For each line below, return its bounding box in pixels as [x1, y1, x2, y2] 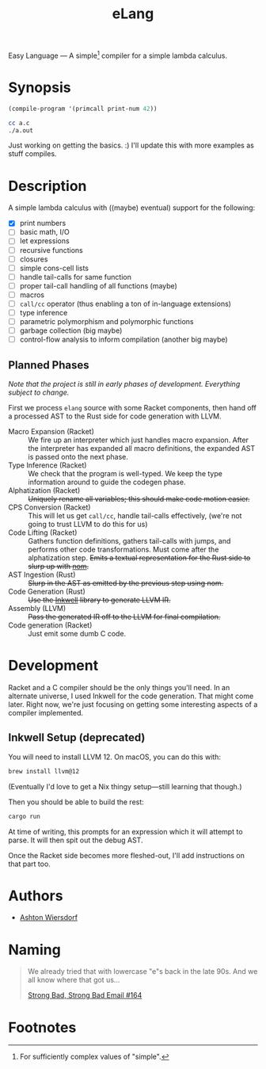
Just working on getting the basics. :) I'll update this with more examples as [8, 140, 255, 151]
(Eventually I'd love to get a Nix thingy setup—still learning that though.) [8, 781, 242, 791]
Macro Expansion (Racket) [8, 427, 95, 437]
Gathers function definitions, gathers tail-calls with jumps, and [28, 536, 231, 546]
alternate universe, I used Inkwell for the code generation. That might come [8, 691, 254, 701]
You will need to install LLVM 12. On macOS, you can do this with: [8, 752, 222, 762]
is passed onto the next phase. [28, 452, 128, 462]
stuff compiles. [8, 149, 57, 158]
